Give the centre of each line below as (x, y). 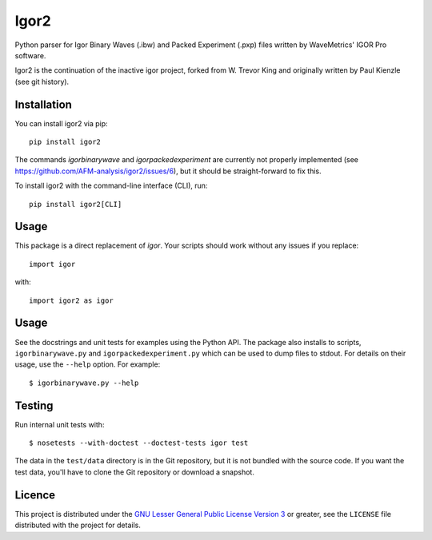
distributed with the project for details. (78, 525)
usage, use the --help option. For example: (88, 364)
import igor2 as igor (71, 300)
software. (30, 55)
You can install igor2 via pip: (61, 123)
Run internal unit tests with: (60, 424)
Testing (34, 405)
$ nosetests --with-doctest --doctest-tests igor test (139, 443)
